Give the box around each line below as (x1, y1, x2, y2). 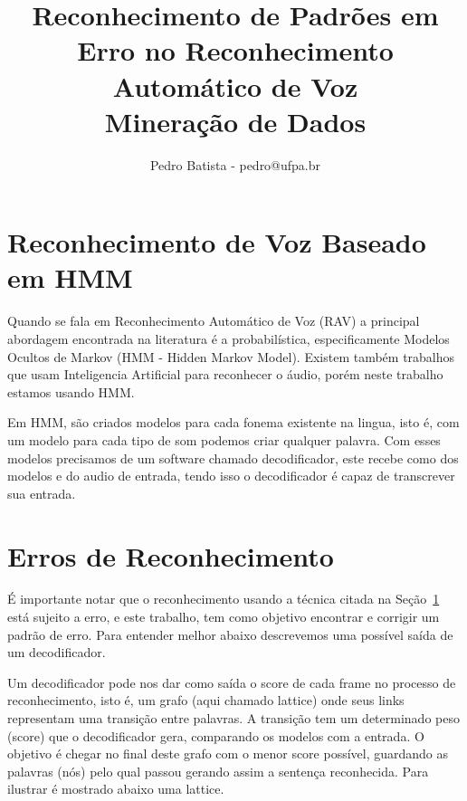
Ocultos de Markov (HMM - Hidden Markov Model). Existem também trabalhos (7, 347, 455, 366)
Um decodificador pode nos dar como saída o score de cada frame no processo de (7, 672, 456, 691)
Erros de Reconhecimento (7, 537, 334, 574)
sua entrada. (7, 483, 76, 502)
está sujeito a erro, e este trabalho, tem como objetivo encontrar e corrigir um (7, 607, 440, 626)
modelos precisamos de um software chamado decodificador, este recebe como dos (7, 448, 459, 467)
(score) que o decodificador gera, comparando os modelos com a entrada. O (7, 726, 424, 745)
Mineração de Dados (104, 102, 367, 139)
